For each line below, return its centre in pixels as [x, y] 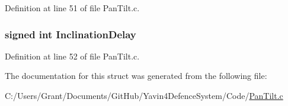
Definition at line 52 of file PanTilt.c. [72, 56]
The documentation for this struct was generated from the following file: [136, 76]
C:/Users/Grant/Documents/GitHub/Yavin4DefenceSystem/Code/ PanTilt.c [144, 95]
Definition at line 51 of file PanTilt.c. [72, 8]
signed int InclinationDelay [71, 34]
